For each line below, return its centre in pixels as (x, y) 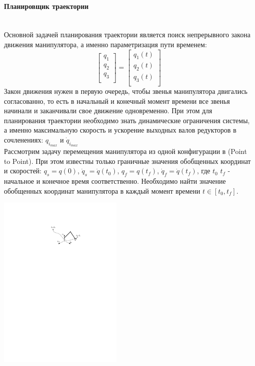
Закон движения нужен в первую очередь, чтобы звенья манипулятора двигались (126, 91)
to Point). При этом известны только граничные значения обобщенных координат (127, 161)
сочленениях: (24, 140)
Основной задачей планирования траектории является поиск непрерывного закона (127, 35)
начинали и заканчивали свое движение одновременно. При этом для (108, 110)
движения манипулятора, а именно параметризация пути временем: (105, 44)
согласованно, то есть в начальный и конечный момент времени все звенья (117, 101)
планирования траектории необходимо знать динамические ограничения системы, (127, 120)
